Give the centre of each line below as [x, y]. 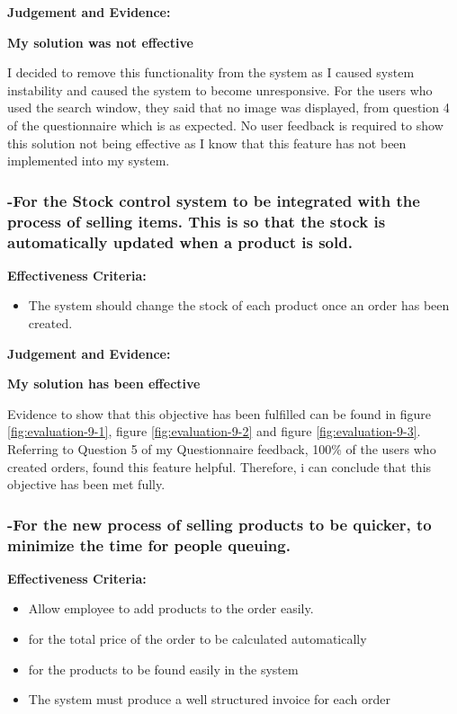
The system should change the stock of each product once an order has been [239, 305]
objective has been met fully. [86, 484]
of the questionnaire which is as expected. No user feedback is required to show [225, 125]
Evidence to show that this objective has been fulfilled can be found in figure [220, 413]
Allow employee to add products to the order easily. [171, 608]
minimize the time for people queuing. [149, 544]
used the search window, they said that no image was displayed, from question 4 [228, 107]
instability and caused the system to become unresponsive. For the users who [220, 89]
